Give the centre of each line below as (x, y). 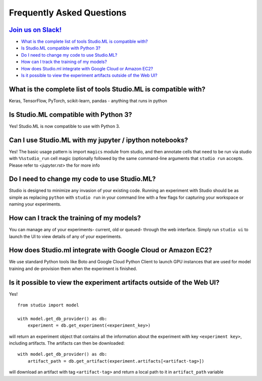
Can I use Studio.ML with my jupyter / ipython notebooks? (98, 140)
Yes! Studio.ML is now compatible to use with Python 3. (65, 126)
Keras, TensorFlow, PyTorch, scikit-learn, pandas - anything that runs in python (88, 101)
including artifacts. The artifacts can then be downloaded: (67, 343)
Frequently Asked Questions (68, 13)
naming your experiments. (35, 204)
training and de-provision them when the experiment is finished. (73, 269)
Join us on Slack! (35, 30)
